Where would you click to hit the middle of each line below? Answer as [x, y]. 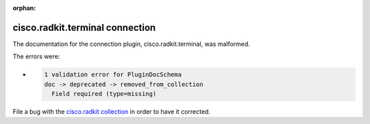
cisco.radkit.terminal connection [84, 27]
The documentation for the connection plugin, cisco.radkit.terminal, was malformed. [131, 44]
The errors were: [36, 57]
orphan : [24, 8]
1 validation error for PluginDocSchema [113, 75]
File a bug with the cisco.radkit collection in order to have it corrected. [111, 112]
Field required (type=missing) [104, 94]
